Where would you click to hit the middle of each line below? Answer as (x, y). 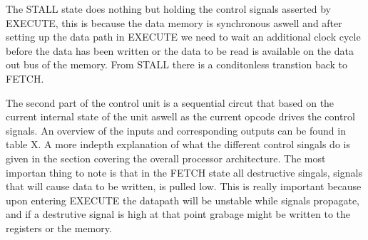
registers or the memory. (59, 228)
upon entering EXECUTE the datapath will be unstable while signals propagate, (183, 200)
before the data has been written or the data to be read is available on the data (180, 50)
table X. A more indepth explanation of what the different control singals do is (178, 144)
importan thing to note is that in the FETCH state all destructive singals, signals (184, 172)
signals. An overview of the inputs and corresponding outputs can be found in (176, 130)
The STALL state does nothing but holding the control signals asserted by (168, 9)
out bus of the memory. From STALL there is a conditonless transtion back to (177, 64)
